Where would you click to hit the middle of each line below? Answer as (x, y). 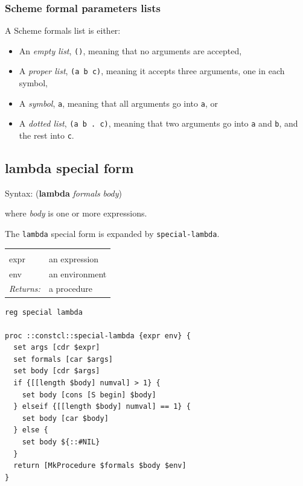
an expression (74, 258)
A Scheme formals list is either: (63, 30)
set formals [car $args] (63, 359)
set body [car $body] (65, 418)
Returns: (25, 289)
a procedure (70, 289)
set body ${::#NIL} (61, 442)
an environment (78, 273)
